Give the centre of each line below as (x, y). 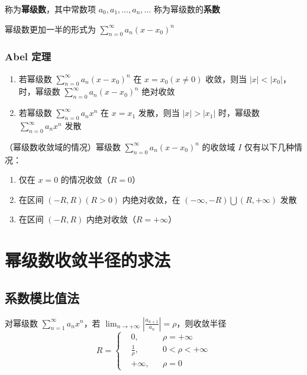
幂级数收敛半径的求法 (88, 260)
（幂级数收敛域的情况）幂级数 (63, 146)
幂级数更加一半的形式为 (50, 29)
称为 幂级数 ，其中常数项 (50, 9)
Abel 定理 (28, 56)
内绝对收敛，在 (151, 199)
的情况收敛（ (85, 180)
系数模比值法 (42, 297)
